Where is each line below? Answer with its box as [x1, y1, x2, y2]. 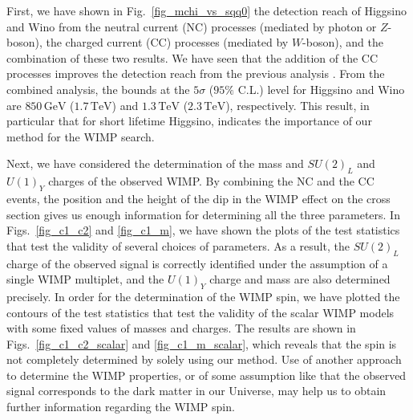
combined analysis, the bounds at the [6, 80, 190, 97]
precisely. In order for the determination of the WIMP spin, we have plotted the [6, 287, 400, 304]
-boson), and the [302, 34, 383, 51]
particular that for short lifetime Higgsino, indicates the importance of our [6, 112, 372, 129]
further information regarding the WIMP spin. [6, 398, 235, 415]
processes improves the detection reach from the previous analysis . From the [6, 65, 385, 82]
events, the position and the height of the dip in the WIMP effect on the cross [6, 190, 391, 206]
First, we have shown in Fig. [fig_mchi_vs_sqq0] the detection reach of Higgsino [6, 2, 407, 18]
